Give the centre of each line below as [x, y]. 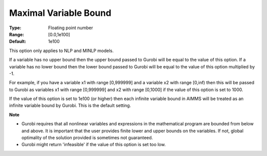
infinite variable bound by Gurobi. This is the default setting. [70, 105]
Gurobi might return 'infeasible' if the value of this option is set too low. [93, 145]
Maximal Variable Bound [60, 13]
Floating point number [71, 28]
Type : [15, 28]
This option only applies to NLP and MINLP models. [61, 51]
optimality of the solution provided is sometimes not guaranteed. [87, 138]
